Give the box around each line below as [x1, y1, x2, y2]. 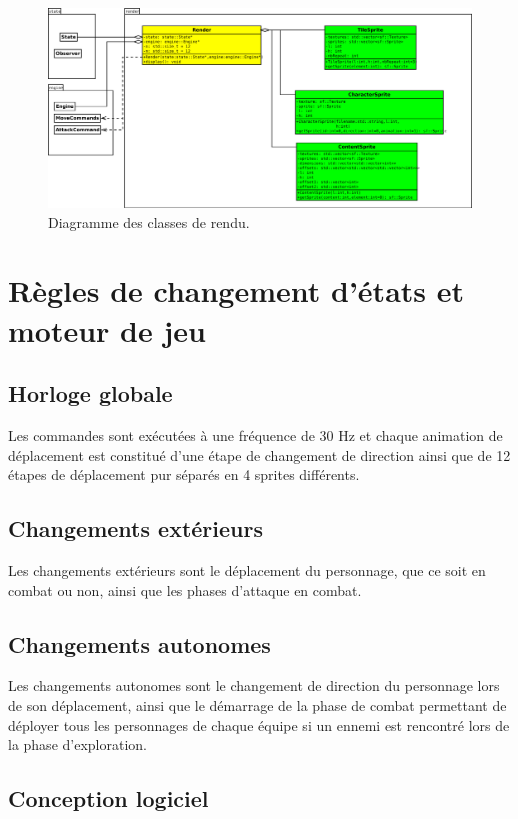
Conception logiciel [8, 783, 209, 814]
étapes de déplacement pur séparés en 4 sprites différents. [8, 464, 360, 485]
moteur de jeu [8, 309, 206, 350]
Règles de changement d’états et [8, 270, 465, 311]
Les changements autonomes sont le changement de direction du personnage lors [8, 675, 500, 696]
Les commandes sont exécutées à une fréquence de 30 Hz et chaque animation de [8, 424, 503, 445]
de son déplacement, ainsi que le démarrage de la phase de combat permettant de [8, 694, 507, 715]
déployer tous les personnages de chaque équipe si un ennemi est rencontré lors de [8, 714, 510, 735]
